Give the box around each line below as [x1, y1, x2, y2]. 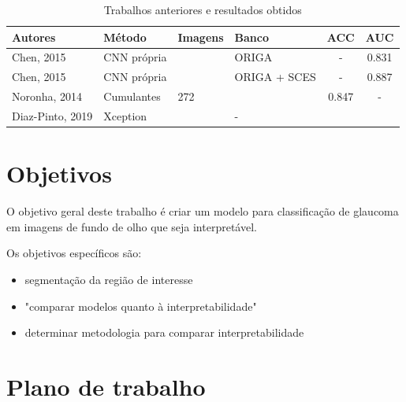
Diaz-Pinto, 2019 [12, 107, 93, 124]
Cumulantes [103, 88, 161, 105]
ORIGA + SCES [234, 68, 316, 85]
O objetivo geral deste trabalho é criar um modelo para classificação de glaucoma [6, 203, 399, 219]
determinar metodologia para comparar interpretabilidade [24, 324, 304, 341]
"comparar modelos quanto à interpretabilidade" [24, 297, 257, 314]
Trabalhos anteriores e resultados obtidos [103, 2, 302, 17]
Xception [103, 107, 147, 124]
